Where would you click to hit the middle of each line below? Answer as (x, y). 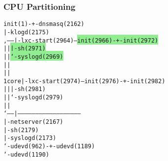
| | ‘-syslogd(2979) (33, 98)
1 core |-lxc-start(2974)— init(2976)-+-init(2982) (84, 81)
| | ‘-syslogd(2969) (33, 57)
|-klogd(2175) (27, 32)
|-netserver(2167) (33, 122)
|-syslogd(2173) (30, 138)
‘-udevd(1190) (27, 154)
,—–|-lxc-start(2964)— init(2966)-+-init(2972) (81, 40)
